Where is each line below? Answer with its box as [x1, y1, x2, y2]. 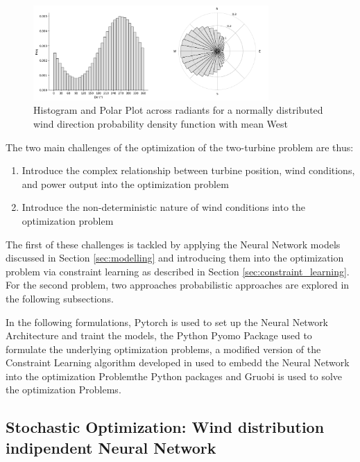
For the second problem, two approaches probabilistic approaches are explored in [6, 277, 350, 292]
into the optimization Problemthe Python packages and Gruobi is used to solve [6, 368, 343, 383]
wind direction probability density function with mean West [33, 116, 289, 130]
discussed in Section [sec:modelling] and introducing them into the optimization [6, 250, 344, 265]
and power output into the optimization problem [22, 176, 229, 191]
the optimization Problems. [6, 382, 121, 397]
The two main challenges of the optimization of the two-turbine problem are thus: [6, 139, 354, 154]
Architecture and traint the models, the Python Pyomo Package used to [6, 328, 312, 343]
